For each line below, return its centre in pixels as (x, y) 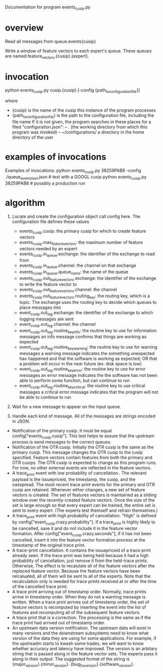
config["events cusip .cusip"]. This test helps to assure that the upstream (83, 436)
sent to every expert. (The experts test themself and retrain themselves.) (85, 510)
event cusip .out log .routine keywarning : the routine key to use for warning (88, 348)
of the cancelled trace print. (40, 586)
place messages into (40, 307)
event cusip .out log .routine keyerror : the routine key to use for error (82, 370)
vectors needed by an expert (48, 249)
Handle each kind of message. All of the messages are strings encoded (84, 416)
